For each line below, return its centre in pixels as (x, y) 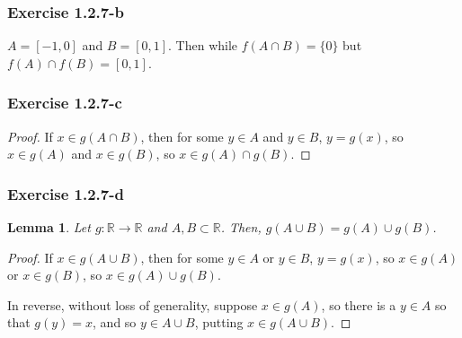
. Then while (203, 45)
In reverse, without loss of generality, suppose (133, 304)
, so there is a (359, 304)
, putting (219, 322)
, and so (115, 322)
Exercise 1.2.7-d (66, 193)
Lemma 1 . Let (49, 227)
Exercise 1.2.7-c (65, 103)
